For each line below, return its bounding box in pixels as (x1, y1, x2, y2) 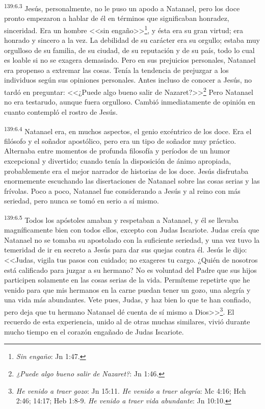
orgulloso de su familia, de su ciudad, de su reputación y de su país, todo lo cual (4, 44, 255, 55)
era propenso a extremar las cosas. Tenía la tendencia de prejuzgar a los (4, 64, 229, 75)
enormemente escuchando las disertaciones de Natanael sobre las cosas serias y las (4, 175, 260, 186)
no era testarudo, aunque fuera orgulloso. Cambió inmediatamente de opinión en (4, 96, 255, 107)
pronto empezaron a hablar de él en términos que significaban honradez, (4, 13, 229, 23)
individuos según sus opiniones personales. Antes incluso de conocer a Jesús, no (4, 74, 252, 85)
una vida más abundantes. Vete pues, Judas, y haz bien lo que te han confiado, (4, 294, 251, 305)
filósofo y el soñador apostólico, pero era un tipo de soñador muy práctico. (4, 135, 236, 146)
